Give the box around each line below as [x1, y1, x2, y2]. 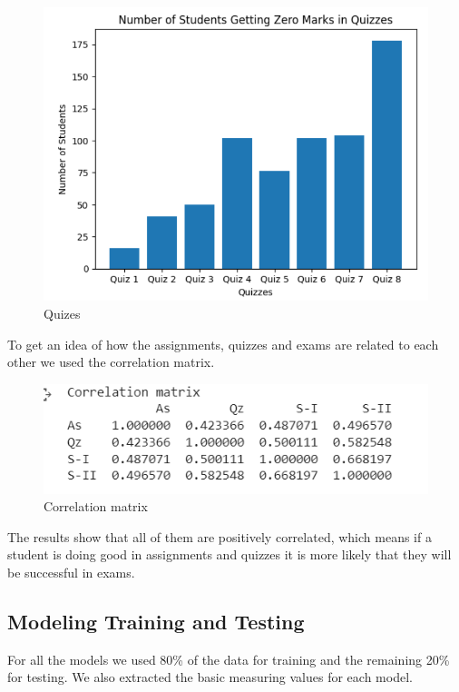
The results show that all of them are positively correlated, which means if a [7, 527, 432, 546]
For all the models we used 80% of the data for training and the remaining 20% [7, 649, 450, 668]
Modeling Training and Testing [7, 607, 305, 635]
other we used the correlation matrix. [7, 352, 215, 371]
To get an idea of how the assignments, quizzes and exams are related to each [7, 334, 439, 353]
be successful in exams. [7, 562, 135, 581]
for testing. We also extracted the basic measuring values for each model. [7, 667, 413, 687]
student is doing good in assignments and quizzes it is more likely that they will [7, 545, 452, 564]
